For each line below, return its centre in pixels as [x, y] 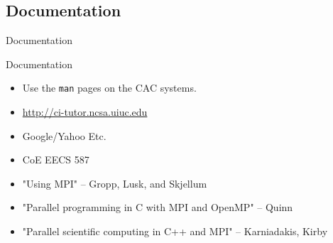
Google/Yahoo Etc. [64, 135]
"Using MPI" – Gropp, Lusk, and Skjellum [115, 183]
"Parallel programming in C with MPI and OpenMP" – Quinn [158, 207]
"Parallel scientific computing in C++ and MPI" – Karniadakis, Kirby [175, 231]
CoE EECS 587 [56, 160]
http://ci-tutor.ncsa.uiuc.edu [85, 112]
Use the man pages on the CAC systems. [109, 88]
